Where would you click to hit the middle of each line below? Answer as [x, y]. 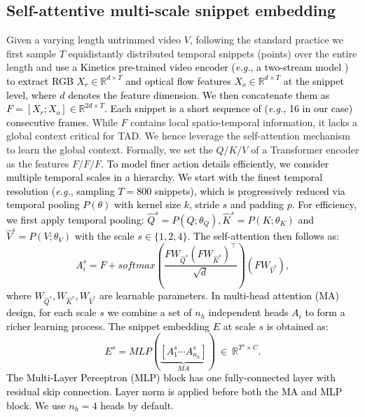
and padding [257, 204]
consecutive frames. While [62, 122]
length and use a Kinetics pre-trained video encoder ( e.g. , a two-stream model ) [178, 67]
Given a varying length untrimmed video [94, 40]
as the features [38, 163]
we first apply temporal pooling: [75, 219]
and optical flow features [178, 80]
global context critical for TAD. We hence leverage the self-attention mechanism [178, 136]
